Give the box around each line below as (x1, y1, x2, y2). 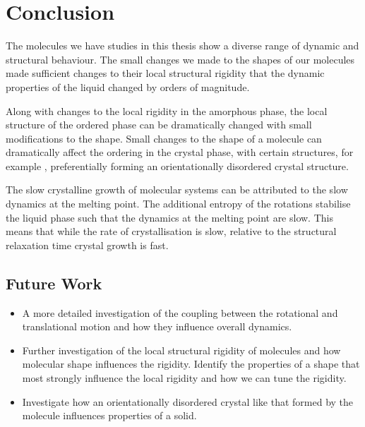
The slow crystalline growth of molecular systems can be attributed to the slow (6, 182, 348, 197)
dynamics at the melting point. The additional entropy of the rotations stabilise (6, 196, 351, 211)
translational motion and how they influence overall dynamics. (22, 319, 292, 334)
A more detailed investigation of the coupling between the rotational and (22, 305, 338, 320)
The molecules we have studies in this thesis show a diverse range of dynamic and (6, 38, 359, 53)
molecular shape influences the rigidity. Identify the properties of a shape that (22, 356, 360, 371)
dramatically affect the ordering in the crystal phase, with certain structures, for (6, 145, 354, 160)
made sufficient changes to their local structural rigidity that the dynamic (6, 66, 325, 80)
